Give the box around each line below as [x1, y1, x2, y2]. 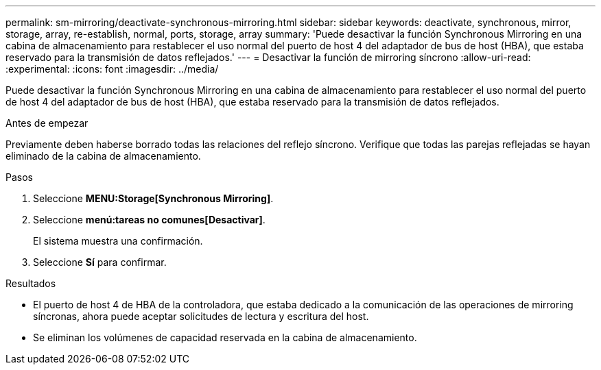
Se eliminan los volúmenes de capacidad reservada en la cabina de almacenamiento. [33, 332, 417, 343]
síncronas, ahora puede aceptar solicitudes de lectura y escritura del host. [33, 310, 369, 322]
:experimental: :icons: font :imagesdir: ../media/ [5, 63, 219, 75]
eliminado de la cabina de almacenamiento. [5, 150, 201, 162]
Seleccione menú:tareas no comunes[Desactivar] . [33, 214, 266, 225]
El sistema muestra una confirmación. [33, 235, 203, 247]
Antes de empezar [5, 117, 89, 129]
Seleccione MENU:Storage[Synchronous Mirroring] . [33, 193, 274, 204]
